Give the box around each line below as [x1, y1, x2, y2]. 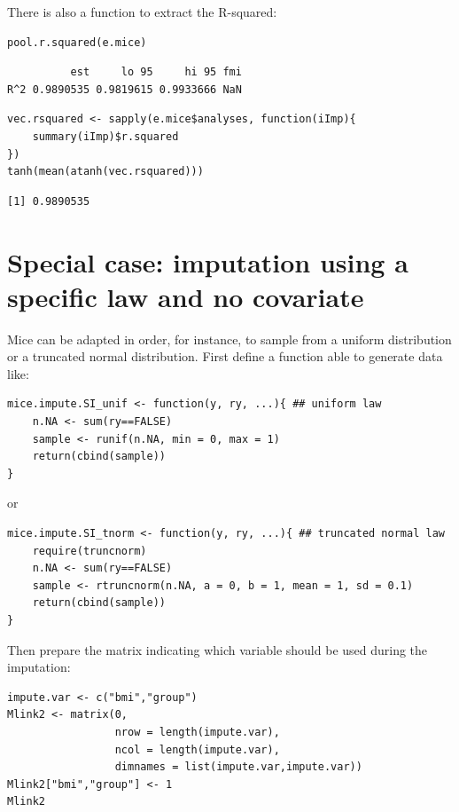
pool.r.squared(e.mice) [7, 35, 147, 49]
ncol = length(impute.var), [114, 743, 280, 756]
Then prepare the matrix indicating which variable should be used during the [7, 640, 428, 658]
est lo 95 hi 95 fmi [70, 66, 242, 79]
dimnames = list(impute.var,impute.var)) [114, 761, 362, 774]
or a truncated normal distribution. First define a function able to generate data [7, 347, 443, 366]
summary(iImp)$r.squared [32, 130, 179, 143]
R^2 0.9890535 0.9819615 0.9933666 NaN [7, 83, 242, 96]
